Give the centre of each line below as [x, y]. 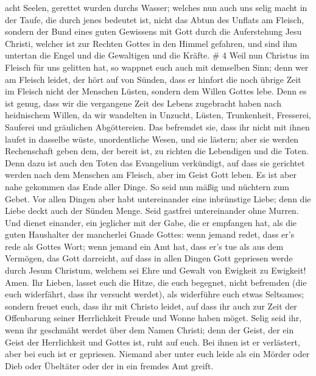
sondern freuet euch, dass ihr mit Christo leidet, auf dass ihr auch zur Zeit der [151, 306]
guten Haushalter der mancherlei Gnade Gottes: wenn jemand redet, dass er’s [150, 234]
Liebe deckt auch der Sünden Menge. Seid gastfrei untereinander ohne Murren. [152, 211]
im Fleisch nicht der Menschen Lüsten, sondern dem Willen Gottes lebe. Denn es [156, 91]
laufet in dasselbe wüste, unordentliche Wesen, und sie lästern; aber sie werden [152, 139]
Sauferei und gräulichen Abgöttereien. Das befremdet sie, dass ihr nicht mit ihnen [157, 126]
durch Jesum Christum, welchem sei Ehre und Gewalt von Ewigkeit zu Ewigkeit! [156, 270]
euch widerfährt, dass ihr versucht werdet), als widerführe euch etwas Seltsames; [155, 294]
